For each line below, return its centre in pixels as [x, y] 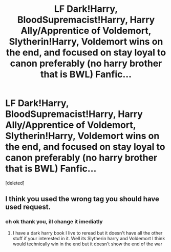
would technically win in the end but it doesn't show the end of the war [88, 244]
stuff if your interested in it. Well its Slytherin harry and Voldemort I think [89, 238]
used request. [28, 207]
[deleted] [15, 183]
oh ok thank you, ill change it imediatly [54, 222]
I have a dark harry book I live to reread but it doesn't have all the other [88, 233]
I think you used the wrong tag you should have [82, 199]
